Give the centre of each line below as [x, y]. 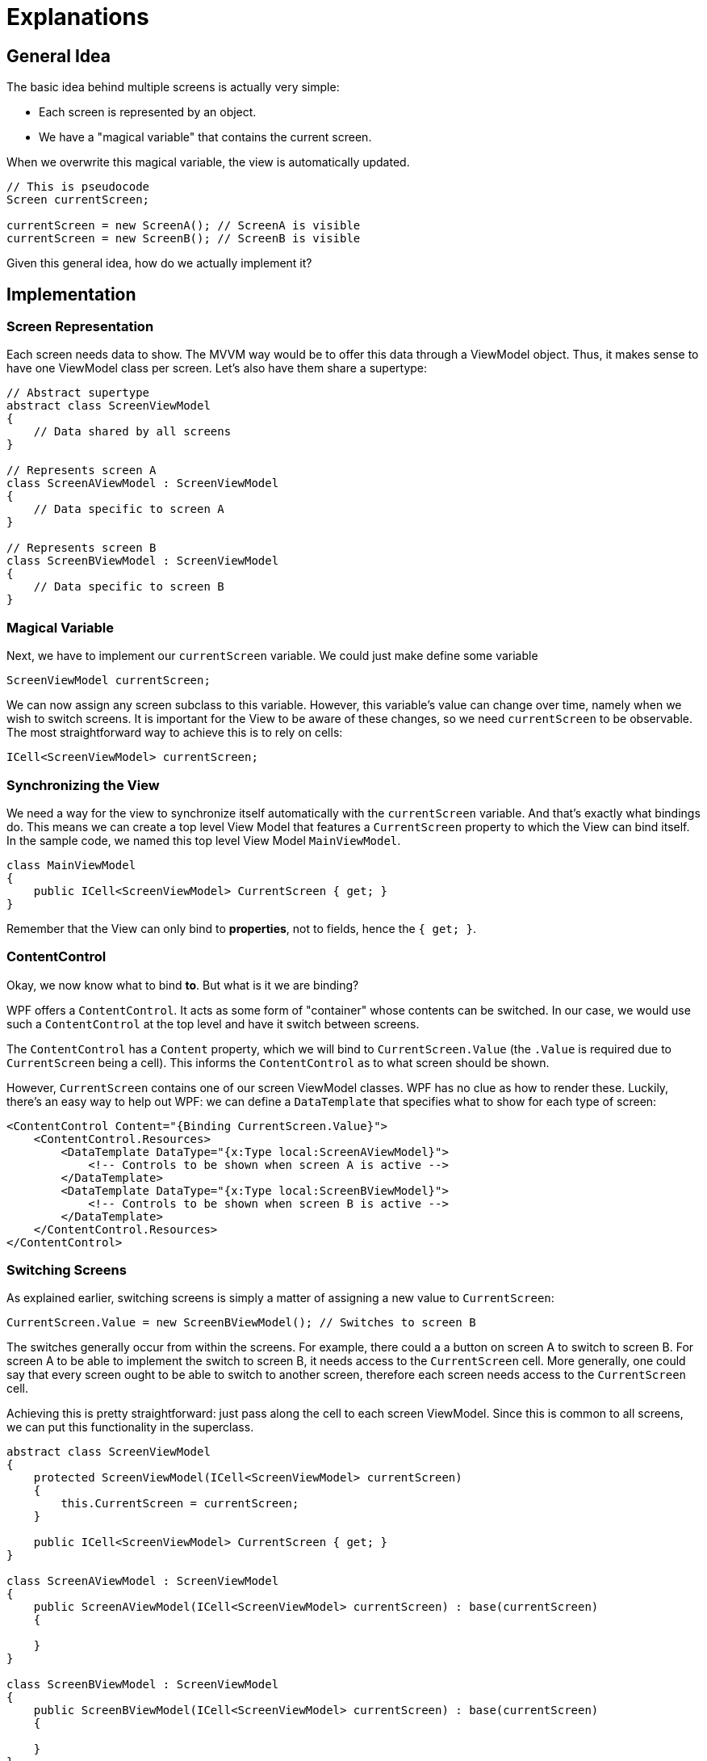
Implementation [71, 294]
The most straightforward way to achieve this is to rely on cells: [175, 733]
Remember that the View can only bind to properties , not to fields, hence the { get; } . [242, 928]
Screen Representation [80, 327]
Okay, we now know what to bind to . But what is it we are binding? [183, 985]
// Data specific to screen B [129, 587]
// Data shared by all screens [132, 432]
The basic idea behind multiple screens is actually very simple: [173, 87]
